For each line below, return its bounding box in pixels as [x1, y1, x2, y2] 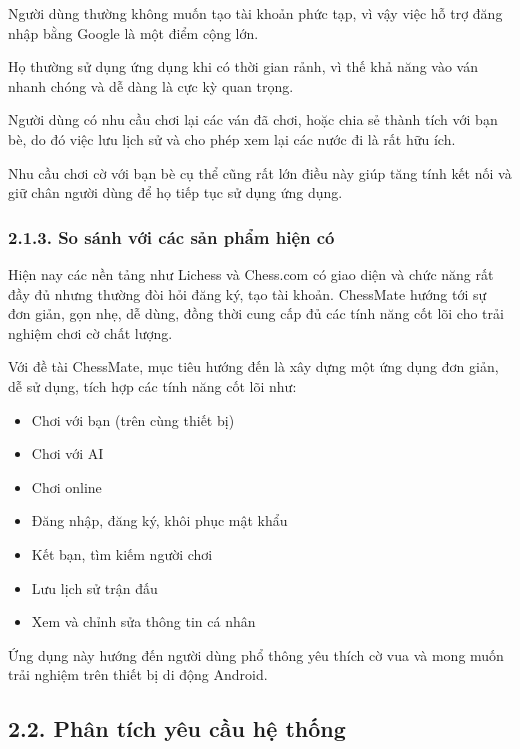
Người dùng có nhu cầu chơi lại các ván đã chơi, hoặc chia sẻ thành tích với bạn [8, 109, 498, 130]
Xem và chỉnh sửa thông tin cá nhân [31, 611, 256, 632]
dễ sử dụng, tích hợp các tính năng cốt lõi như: [8, 375, 297, 396]
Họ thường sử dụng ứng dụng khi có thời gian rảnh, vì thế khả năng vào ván [8, 56, 478, 77]
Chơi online [31, 476, 102, 497]
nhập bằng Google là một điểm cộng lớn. [8, 22, 259, 43]
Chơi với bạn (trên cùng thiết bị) [31, 409, 235, 430]
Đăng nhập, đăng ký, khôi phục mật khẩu [31, 510, 288, 531]
